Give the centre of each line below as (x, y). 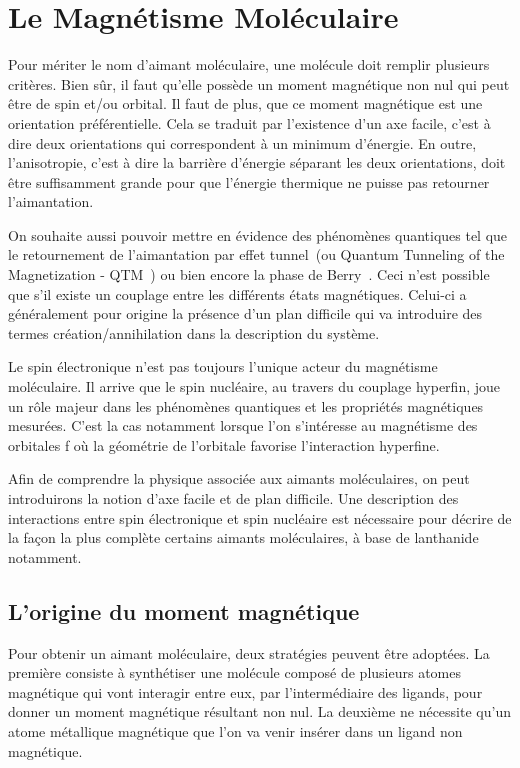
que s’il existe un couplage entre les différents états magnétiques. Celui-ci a (237, 293)
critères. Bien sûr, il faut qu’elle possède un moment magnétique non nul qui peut (259, 83)
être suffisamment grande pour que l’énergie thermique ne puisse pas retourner (249, 181)
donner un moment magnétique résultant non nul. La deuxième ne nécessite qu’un (259, 711)
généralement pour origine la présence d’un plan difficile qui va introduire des (245, 313)
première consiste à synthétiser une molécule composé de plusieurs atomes (234, 672)
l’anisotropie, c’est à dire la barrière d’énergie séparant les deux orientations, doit (257, 162)
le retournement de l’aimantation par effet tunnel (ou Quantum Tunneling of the (256, 254)
